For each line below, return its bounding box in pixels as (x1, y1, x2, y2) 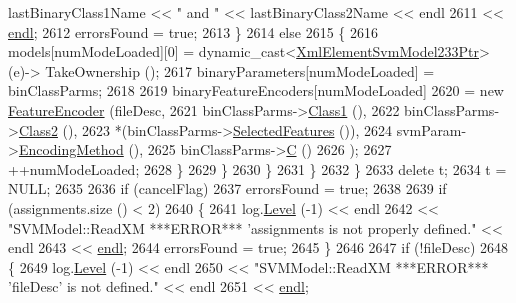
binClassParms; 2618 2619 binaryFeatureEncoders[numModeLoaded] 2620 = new (8, 80, 504, 101)
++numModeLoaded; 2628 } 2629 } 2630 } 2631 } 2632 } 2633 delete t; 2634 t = (8, 158, 507, 179)
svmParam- (396, 119, 467, 140)
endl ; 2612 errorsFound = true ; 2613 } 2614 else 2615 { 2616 (8, 21, 378, 42)
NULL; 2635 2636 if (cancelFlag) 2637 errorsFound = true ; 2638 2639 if (8, 178, 447, 199)
